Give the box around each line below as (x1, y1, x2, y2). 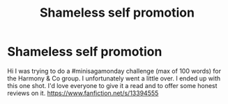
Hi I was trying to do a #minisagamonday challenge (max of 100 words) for (7, 67, 222, 75)
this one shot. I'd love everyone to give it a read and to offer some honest (7, 81, 218, 89)
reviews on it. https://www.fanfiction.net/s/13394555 (7, 89, 159, 97)
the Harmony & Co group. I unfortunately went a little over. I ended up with (7, 74, 221, 83)
